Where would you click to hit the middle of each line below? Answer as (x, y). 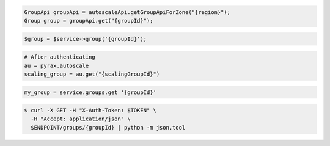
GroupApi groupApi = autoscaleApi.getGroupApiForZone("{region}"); (127, 12)
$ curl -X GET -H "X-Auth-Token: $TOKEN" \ (90, 111)
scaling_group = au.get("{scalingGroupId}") (92, 74)
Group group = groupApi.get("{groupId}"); (89, 20)
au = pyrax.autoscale (57, 65)
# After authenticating (60, 57)
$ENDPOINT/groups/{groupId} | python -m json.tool (108, 127)
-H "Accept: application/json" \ (81, 119)
